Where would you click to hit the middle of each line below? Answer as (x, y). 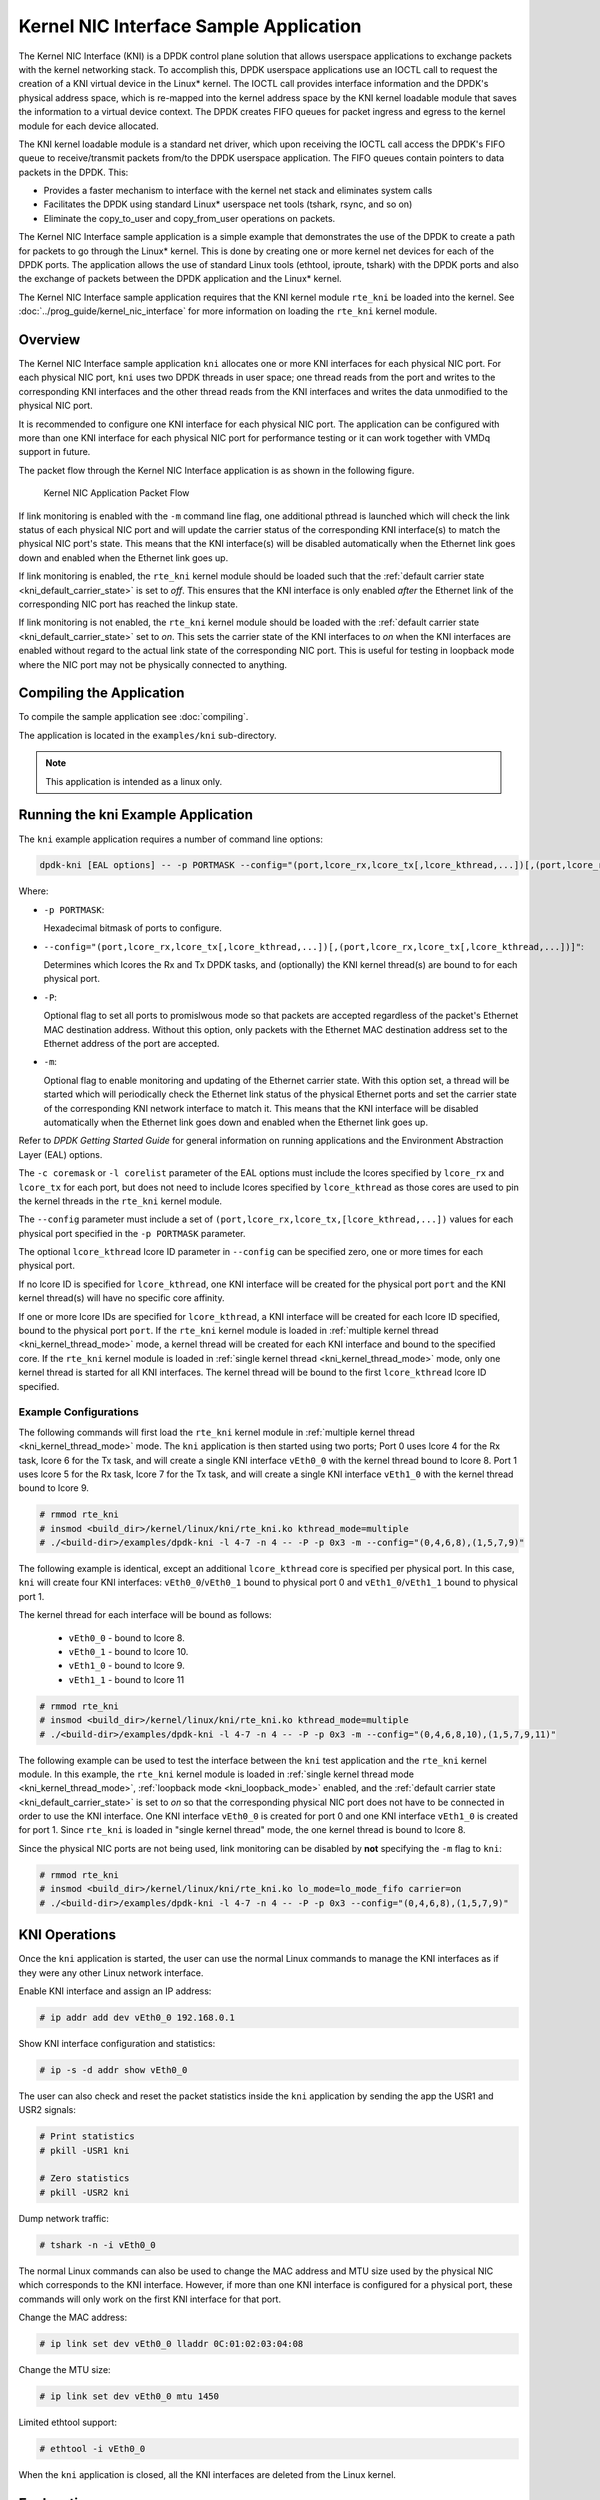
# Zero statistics (84, 2178)
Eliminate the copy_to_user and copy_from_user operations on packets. (189, 218)
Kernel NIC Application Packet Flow (116, 493)
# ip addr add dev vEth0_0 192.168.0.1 (137, 2017)
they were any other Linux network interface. (111, 1972)
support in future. (54, 452)
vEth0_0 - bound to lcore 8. (126, 1637)
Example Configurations (78, 1412)
